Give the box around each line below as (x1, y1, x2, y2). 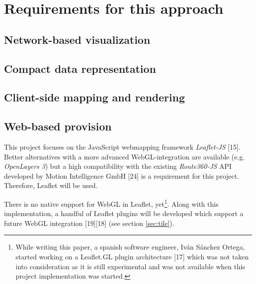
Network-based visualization (4, 32, 151, 47)
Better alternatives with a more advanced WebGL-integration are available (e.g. (4, 151, 245, 161)
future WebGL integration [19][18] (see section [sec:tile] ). (4, 218, 174, 228)
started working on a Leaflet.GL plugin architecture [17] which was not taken (15, 251, 249, 261)
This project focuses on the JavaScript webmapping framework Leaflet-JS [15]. (4, 141, 241, 152)
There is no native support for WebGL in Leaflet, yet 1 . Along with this (4, 197, 219, 209)
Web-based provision (4, 119, 112, 134)
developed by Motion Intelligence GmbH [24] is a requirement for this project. (4, 170, 239, 181)
